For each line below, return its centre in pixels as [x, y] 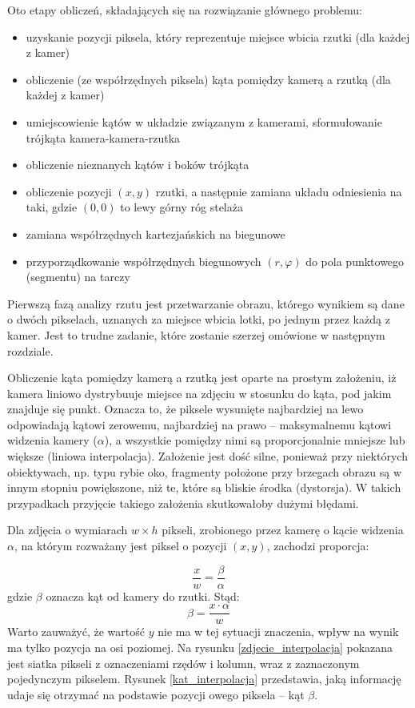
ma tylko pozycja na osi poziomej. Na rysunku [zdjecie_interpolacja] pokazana [200, 647]
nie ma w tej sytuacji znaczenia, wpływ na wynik [278, 632]
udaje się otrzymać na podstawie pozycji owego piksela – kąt [156, 694]
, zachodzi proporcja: [318, 546]
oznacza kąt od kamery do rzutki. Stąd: [143, 595]
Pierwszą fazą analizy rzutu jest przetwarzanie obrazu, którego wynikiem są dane [206, 303]
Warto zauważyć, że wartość [76, 632]
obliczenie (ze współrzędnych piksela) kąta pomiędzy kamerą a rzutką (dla [208, 79]
